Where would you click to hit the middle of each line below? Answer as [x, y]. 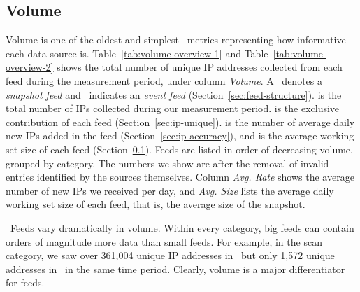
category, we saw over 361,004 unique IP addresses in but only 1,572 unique [170, 255]
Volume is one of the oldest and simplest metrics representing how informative [176, 40]
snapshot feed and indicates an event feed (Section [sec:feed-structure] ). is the [174, 94]
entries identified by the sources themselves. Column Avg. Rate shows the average [180, 177]
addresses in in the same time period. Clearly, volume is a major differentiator [175, 269]
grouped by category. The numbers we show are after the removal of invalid [167, 163]
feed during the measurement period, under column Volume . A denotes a [164, 80]
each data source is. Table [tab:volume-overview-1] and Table [137, 53]
